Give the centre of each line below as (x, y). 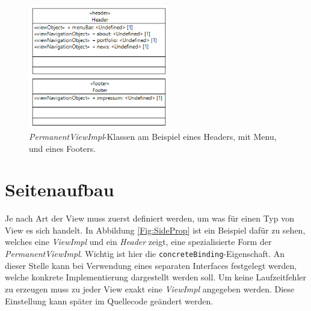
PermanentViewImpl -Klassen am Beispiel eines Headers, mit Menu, (153, 136)
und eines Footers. (63, 148)
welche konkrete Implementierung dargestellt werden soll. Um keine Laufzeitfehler (156, 277)
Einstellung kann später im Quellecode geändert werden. (109, 300)
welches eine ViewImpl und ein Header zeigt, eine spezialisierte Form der (138, 242)
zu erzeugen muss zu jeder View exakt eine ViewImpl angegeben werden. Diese (150, 288)
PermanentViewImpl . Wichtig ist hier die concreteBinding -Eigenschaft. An (145, 254)
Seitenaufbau (60, 189)
